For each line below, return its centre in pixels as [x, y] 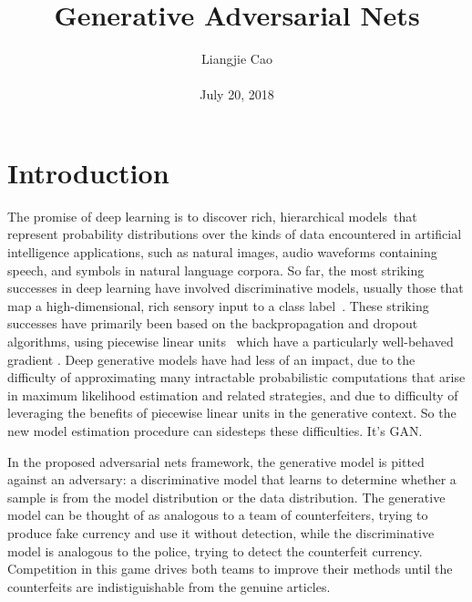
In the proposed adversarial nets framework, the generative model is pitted [216, 461]
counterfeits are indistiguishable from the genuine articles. [169, 586]
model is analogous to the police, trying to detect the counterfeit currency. [215, 550]
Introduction [88, 172]
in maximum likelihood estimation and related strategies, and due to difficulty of [233, 394]
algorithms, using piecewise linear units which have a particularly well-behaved [231, 341]
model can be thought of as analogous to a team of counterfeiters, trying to [218, 515]
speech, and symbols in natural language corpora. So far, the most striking [216, 270]
